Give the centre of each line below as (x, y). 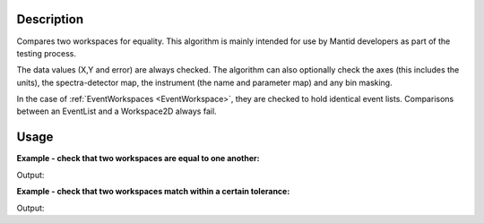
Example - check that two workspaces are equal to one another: (138, 159)
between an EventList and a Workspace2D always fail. (117, 111)
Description (50, 19)
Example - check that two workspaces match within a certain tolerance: (153, 192)
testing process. (46, 53)
